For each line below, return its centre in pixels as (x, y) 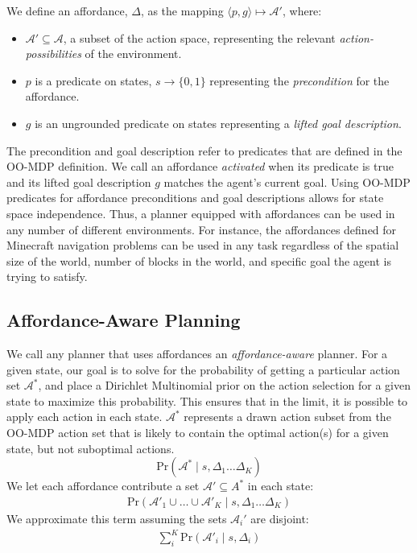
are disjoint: (280, 518)
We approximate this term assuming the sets (117, 518)
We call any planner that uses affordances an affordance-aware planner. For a (197, 354)
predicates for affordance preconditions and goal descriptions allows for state (195, 198)
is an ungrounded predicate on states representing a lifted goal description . (218, 123)
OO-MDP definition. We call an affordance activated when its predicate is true (200, 166)
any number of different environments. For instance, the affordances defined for (202, 229)
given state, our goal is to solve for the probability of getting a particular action (203, 369)
